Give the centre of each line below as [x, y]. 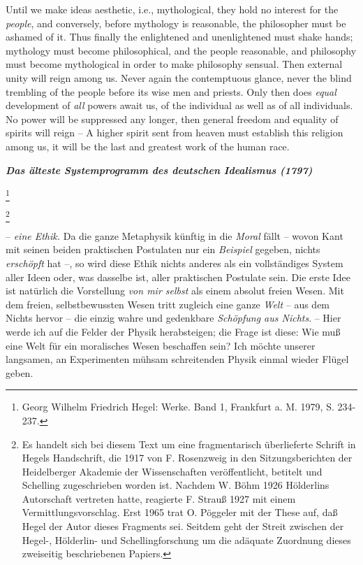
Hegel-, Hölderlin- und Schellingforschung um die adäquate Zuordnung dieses [186, 539]
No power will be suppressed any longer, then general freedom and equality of [172, 119]
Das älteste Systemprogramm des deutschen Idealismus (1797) [159, 170]
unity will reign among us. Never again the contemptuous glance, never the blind [179, 77]
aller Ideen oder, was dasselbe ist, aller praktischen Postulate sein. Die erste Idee [178, 277]
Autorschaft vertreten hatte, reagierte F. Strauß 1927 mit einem [159, 498]
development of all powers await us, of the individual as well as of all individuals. [179, 105]
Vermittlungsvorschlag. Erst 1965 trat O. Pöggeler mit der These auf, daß [180, 512]
